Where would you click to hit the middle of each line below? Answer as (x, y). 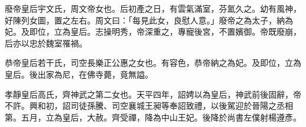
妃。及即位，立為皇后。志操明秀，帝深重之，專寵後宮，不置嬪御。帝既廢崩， (153, 31)
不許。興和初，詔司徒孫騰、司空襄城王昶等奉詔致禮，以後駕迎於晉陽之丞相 (149, 106)
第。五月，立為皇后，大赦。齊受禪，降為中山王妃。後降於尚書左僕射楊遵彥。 (153, 117)
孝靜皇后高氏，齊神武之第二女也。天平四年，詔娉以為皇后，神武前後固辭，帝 (153, 94)
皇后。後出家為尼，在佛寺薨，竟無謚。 (79, 74)
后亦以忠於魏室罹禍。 (46, 43)
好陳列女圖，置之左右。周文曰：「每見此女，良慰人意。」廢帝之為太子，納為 (149, 20)
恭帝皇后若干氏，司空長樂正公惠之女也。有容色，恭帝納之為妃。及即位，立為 (153, 63)
